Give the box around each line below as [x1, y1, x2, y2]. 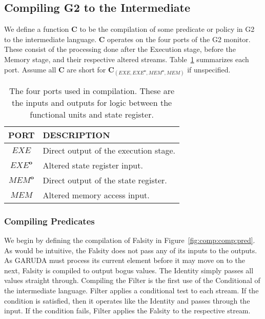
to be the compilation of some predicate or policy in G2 [79, 24, 255, 34]
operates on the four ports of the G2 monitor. [107, 33, 251, 44]
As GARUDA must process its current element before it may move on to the [4, 255, 245, 266]
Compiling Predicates [4, 214, 95, 227]
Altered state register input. [43, 159, 143, 171]
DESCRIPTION [43, 128, 110, 141]
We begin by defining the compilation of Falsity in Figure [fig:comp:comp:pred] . [4, 234, 255, 245]
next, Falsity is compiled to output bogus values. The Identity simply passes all [4, 265, 254, 275]
